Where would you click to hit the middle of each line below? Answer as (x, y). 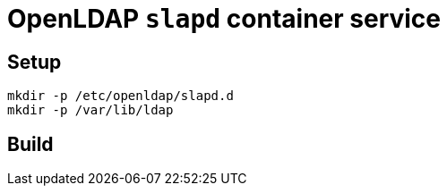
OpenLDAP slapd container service (224, 19)
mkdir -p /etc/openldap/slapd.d (120, 96)
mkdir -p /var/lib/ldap (90, 110)
